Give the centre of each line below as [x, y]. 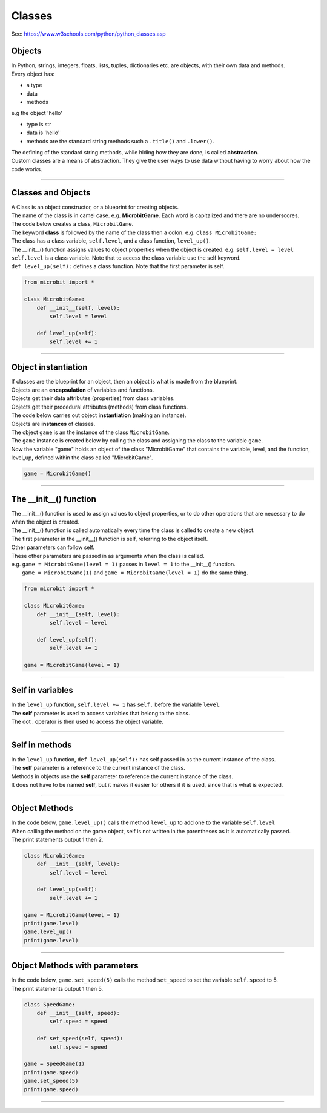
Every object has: [33, 74]
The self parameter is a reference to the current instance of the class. [98, 768]
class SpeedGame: [50, 1004]
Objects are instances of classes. [53, 424]
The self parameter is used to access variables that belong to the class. [101, 713]
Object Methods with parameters [75, 966]
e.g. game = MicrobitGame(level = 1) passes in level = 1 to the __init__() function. [123, 564]
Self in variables [42, 690]
